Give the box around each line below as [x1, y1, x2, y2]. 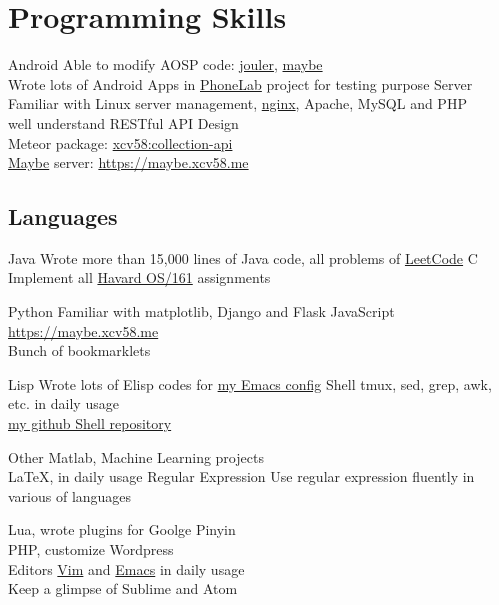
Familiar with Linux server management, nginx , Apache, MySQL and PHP [8, 93, 467, 114]
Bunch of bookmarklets [8, 340, 151, 361]
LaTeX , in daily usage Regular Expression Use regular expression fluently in [8, 466, 475, 487]
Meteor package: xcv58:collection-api [8, 132, 233, 153]
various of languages [8, 485, 132, 506]
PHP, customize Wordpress [8, 539, 174, 560]
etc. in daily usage [8, 393, 119, 414]
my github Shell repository [8, 413, 172, 434]
